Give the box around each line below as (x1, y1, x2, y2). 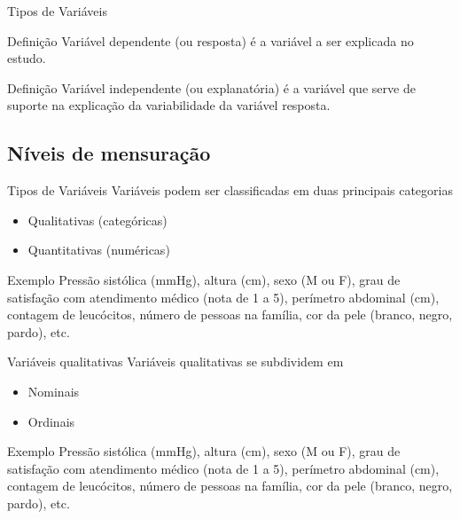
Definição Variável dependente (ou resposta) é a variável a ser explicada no (7, 31, 414, 50)
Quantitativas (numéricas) (27, 240, 170, 259)
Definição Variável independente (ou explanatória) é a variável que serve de (7, 78, 416, 97)
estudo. (7, 49, 46, 67)
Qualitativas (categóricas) (27, 210, 168, 229)
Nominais (27, 381, 80, 400)
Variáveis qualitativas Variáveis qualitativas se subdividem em (7, 352, 344, 371)
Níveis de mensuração (7, 139, 211, 167)
